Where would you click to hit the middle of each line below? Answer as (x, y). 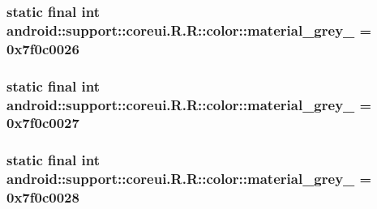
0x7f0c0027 (43, 123)
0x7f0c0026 (43, 48)
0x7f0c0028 (43, 197)
